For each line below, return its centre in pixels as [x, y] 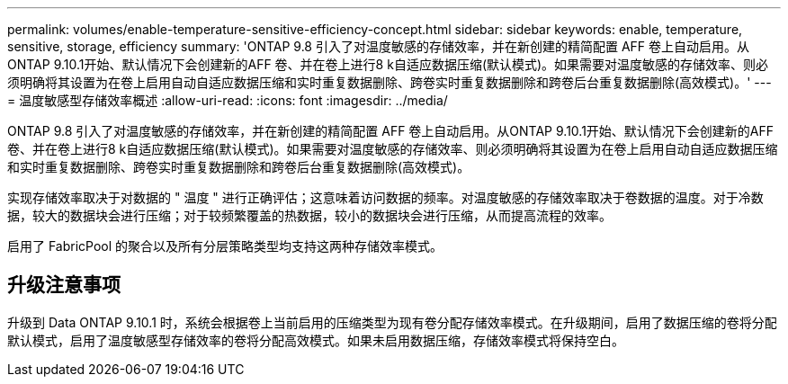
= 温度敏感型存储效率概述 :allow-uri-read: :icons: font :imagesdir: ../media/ [228, 100]
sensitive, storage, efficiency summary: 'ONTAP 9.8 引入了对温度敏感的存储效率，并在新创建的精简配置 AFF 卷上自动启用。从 [379, 46]
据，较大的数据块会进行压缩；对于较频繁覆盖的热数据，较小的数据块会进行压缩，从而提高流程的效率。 [309, 215]
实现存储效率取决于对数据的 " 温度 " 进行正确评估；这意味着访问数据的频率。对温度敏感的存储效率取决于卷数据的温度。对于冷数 [385, 197]
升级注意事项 [64, 285]
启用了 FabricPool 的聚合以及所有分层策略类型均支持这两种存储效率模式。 [225, 246]
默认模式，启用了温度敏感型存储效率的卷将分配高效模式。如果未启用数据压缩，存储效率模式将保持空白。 [316, 340]
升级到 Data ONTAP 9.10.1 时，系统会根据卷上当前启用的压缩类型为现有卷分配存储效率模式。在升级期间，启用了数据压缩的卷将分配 [392, 322]
